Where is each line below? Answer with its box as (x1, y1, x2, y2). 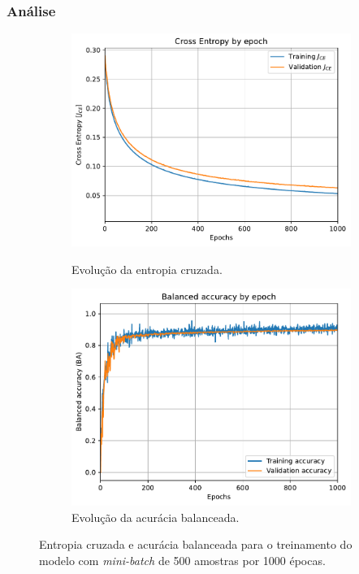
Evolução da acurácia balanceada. (71, 508, 240, 525)
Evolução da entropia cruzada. (71, 260, 223, 277)
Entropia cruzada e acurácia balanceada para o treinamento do (39, 536, 353, 553)
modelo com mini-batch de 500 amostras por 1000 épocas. (39, 551, 326, 568)
